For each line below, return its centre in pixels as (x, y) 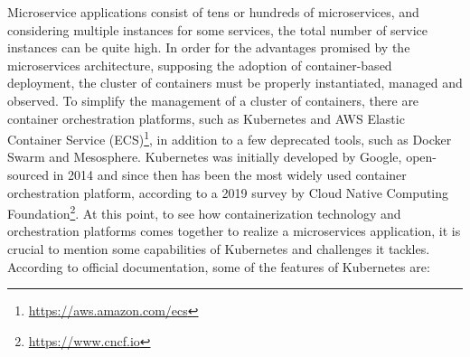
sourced (28, 174)
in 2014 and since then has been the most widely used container (230, 174)
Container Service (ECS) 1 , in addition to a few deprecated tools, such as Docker (230, 138)
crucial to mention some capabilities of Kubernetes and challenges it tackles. (219, 249)
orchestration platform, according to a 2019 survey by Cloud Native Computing (228, 192)
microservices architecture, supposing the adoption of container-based (200, 65)
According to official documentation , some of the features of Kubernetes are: (219, 266)
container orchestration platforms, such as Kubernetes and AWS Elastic (206, 118)
